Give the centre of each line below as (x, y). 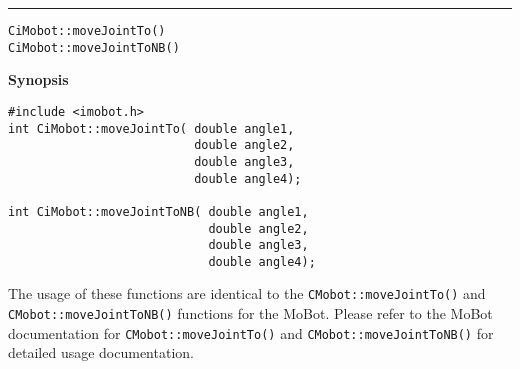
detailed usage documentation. (101, 352)
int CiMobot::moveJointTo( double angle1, (151, 128)
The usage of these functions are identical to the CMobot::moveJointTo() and (247, 293)
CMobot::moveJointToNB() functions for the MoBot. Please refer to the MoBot (250, 313)
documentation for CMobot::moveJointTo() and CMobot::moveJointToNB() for (251, 332)
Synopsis (38, 79)
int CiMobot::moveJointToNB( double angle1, (158, 211)
